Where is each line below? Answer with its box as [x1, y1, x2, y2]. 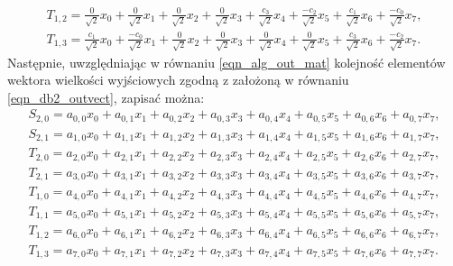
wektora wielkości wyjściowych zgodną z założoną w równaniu [7, 70, 349, 89]
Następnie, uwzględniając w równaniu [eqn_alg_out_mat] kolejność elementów [7, 52, 446, 71]
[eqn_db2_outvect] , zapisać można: [7, 87, 205, 106]
